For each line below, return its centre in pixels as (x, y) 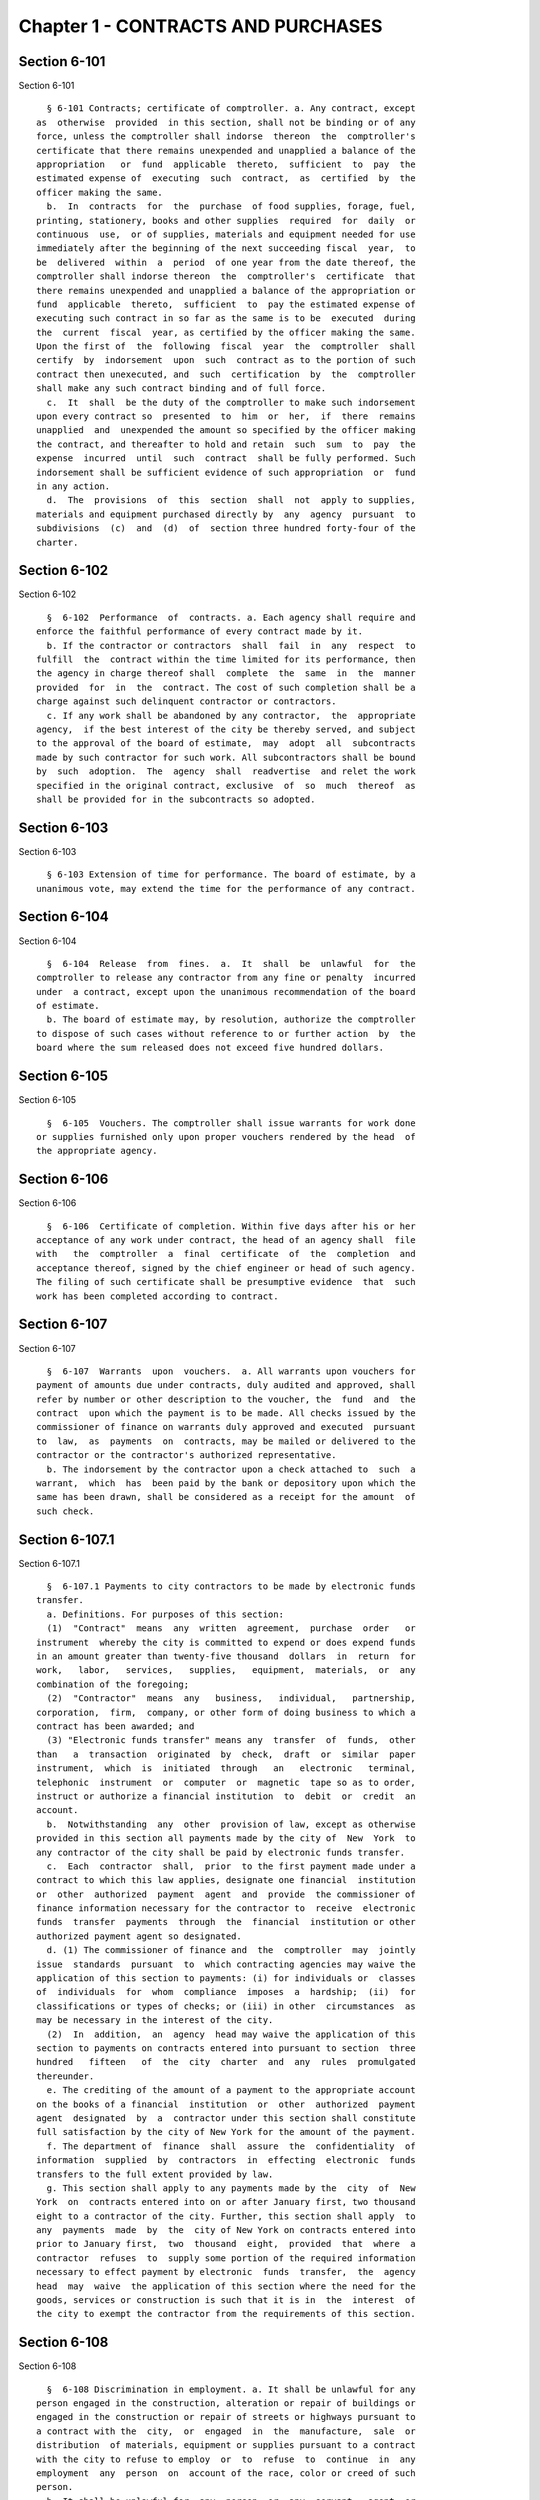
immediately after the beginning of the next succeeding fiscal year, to (226, 248)
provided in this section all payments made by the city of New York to (226, 1838)
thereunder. (65, 2076)
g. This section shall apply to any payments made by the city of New (231, 2188)
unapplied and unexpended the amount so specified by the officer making (226, 430)
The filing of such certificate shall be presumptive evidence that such (226, 1282)
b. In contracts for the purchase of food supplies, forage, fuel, (231, 206)
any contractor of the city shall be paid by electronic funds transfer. (221, 1852)
